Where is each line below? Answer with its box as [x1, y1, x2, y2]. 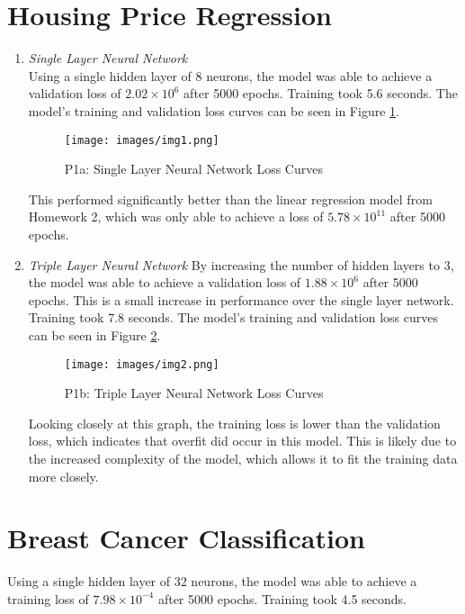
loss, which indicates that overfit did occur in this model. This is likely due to [28, 431, 457, 450]
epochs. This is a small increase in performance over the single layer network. [28, 290, 454, 309]
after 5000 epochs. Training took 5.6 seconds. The [183, 84, 458, 103]
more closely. [28, 466, 99, 485]
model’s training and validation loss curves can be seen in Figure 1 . [28, 101, 399, 120]
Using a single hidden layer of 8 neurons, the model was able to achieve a [28, 66, 433, 85]
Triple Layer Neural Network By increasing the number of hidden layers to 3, [28, 255, 454, 274]
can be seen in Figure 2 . [28, 325, 161, 344]
